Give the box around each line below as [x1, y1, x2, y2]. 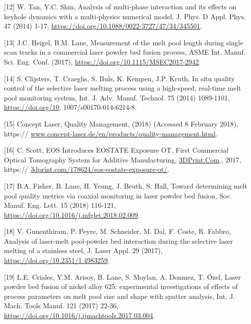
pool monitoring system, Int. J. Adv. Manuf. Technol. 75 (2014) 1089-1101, [4, 92, 230, 102]
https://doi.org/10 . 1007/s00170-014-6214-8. [4, 102, 137, 112]
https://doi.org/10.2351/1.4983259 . [4, 255, 110, 265]
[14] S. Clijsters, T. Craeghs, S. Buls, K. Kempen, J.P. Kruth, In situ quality [4, 73, 235, 83]
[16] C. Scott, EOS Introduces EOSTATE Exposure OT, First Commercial [4, 145, 228, 155]
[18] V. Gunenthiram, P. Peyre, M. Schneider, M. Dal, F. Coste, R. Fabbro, [4, 226, 231, 236]
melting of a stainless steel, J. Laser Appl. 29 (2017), [4, 245, 163, 256]
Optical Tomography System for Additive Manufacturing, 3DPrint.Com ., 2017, [4, 154, 241, 164]
